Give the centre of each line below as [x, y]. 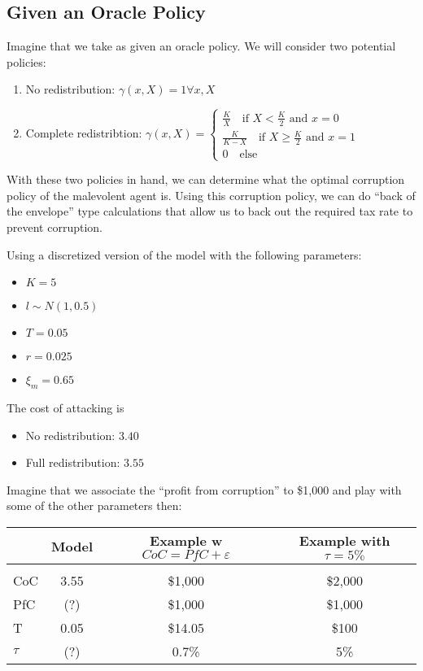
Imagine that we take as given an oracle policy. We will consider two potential [201, 46]
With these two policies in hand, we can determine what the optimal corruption [206, 179]
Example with [345, 540]
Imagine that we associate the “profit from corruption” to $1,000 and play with [204, 489]
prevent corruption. [55, 227]
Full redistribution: [73, 462]
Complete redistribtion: [84, 133]
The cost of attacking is [65, 408]
